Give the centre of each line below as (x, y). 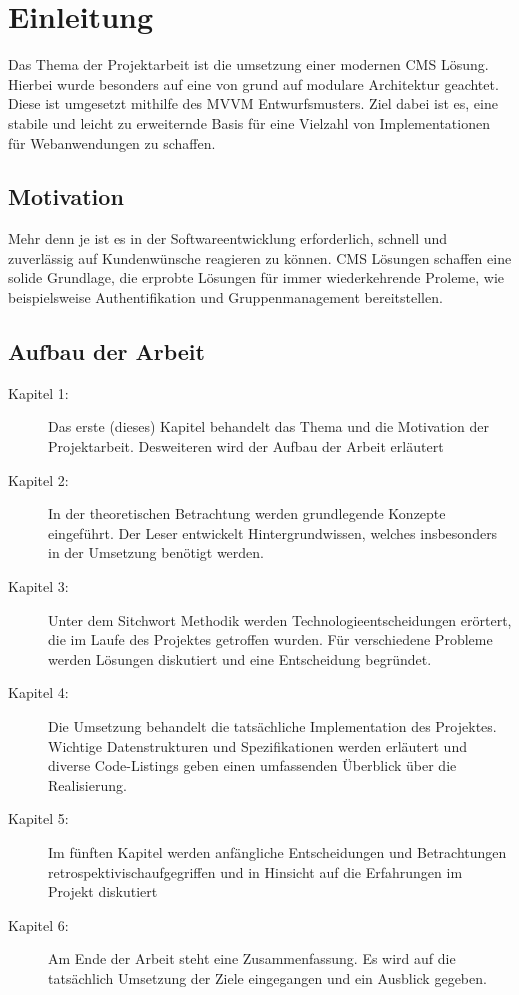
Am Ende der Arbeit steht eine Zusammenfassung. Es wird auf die (252, 958)
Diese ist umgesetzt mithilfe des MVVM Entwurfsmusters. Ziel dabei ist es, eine (253, 103)
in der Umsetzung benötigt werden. (156, 552)
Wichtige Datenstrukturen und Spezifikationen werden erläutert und (257, 745)
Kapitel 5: (38, 818)
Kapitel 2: (38, 479)
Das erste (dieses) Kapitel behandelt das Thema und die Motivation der (268, 426)
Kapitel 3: (38, 586)
